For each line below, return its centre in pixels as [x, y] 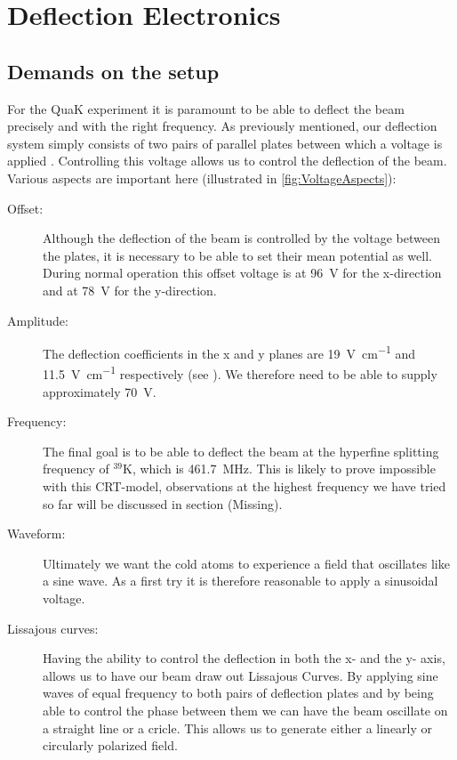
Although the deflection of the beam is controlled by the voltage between [241, 238]
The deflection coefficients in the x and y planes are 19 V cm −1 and [229, 352]
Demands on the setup [113, 71]
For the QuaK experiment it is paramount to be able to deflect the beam [206, 108]
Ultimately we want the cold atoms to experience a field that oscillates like [246, 563]
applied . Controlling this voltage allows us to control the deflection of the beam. [227, 161]
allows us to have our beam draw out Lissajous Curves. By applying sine [241, 675]
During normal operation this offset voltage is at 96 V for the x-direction [242, 273]
